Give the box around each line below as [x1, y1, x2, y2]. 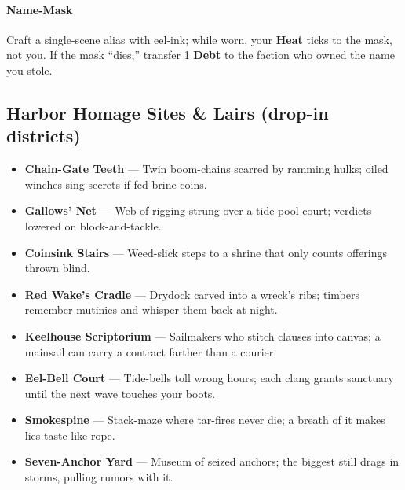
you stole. [6, 61, 53, 78]
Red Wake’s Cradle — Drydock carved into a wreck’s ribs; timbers [24, 286, 359, 302]
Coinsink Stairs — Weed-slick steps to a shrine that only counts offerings [24, 244, 388, 260]
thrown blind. [24, 260, 90, 276]
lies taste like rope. [24, 426, 115, 443]
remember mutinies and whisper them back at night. [24, 301, 278, 318]
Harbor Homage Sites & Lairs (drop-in [6, 100, 329, 124]
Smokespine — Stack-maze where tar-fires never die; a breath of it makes [24, 411, 385, 428]
